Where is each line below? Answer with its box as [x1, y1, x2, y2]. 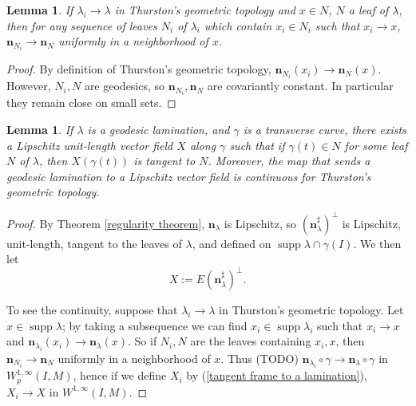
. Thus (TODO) [220, 349, 299, 366]
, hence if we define [73, 367, 167, 384]
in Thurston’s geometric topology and [114, 2, 295, 18]
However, [6, 77, 51, 94]
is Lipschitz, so [224, 215, 297, 231]
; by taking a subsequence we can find [61, 317, 248, 333]
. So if [127, 333, 157, 349]
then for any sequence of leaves [6, 17, 157, 34]
